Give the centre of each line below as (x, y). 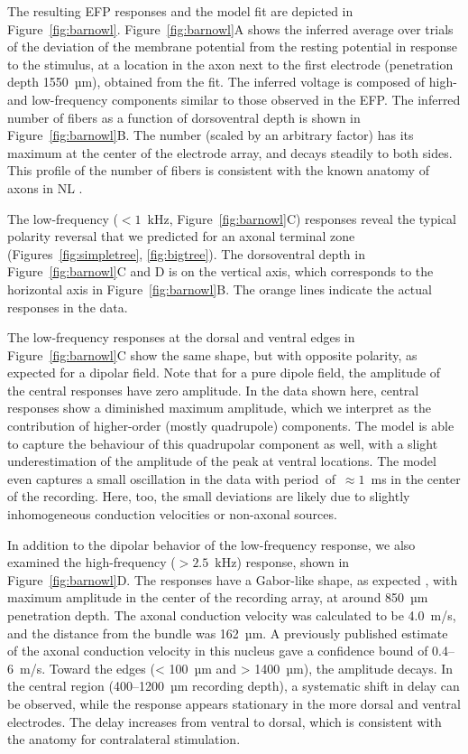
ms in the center (416, 478)
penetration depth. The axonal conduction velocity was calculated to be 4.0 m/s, (232, 615)
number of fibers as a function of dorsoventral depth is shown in (184, 117)
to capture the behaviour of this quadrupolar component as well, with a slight (223, 443)
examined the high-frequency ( (92, 562)
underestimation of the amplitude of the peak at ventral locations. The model (222, 461)
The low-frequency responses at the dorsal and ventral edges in (181, 337)
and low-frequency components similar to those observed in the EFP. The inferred (234, 99)
